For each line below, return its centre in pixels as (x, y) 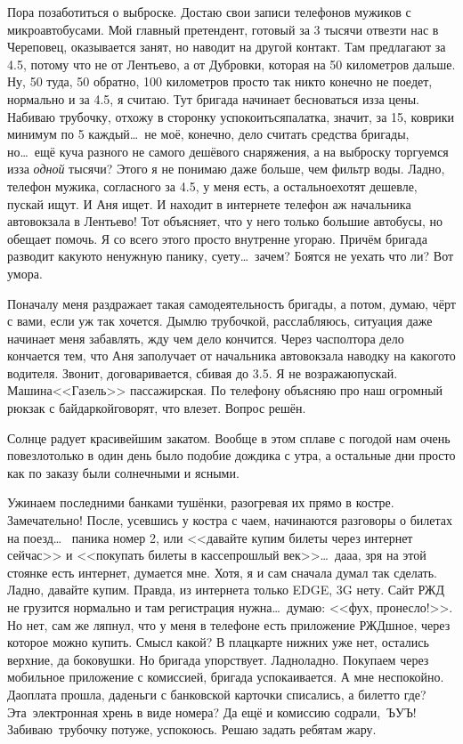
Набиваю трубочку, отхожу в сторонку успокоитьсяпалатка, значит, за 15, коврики (231, 116)
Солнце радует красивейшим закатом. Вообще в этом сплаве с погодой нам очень (229, 437)
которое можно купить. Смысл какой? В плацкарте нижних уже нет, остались (218, 642)
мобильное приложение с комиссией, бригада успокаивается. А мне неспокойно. (226, 677)
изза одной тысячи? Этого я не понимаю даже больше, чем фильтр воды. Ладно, (226, 169)
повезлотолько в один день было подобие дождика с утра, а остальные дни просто (231, 455)
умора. (25, 273)
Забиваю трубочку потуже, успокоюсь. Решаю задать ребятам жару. (192, 729)
